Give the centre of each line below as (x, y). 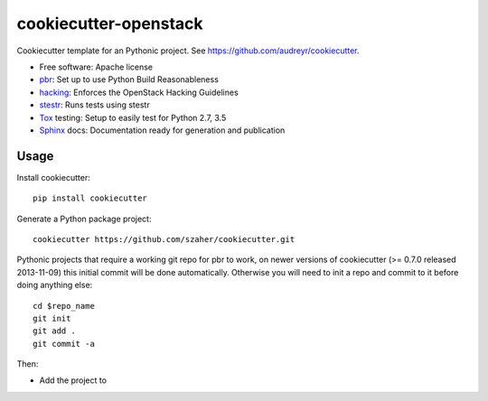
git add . (54, 331)
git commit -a (64, 344)
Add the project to (73, 380)
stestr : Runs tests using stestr (94, 105)
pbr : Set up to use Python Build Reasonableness (129, 79)
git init (52, 318)
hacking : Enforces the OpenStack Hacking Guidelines (139, 92)
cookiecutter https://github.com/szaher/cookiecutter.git (164, 239)
